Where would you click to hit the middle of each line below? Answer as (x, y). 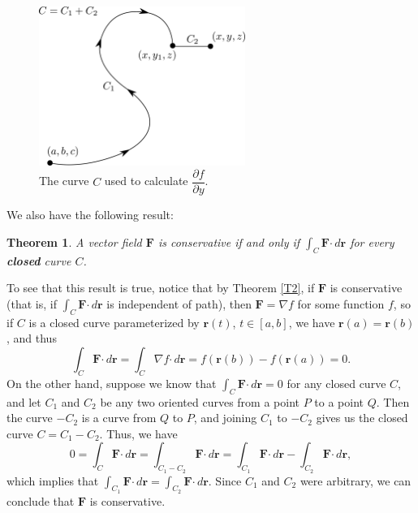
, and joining (225, 418)
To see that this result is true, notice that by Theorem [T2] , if (161, 288)
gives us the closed (362, 418)
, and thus (32, 338)
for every (372, 242)
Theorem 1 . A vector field (74, 242)
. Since (225, 480)
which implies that (53, 480)
